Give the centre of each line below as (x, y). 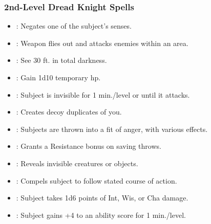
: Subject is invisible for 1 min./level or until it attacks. (103, 94)
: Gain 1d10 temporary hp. (58, 77)
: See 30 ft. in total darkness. (61, 60)
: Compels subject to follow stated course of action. (97, 180)
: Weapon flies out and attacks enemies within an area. (102, 43)
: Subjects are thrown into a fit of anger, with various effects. (112, 129)
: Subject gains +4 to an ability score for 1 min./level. (101, 215)
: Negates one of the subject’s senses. (74, 26)
